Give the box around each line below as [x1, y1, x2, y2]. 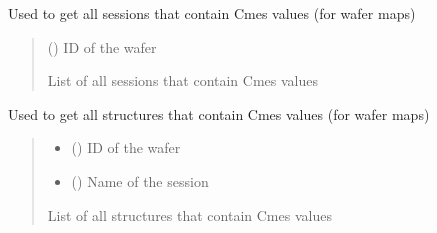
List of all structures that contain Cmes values [47, 204, 332, 225]
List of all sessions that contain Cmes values [47, 70, 318, 91]
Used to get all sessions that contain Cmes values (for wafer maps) [8, 3, 416, 23]
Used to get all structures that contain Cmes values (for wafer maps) [8, 103, 430, 124]
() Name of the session [71, 170, 209, 191]
